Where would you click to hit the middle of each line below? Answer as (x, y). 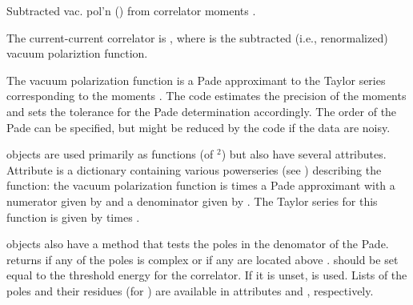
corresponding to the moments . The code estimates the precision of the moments (206, 96)
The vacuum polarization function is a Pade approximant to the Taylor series (196, 80)
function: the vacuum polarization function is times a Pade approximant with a (201, 185)
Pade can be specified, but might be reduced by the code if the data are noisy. (198, 127)
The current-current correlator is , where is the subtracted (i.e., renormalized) (197, 37)
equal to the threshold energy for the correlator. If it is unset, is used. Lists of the (207, 275)
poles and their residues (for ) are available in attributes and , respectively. (190, 290)
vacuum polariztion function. (77, 53)
